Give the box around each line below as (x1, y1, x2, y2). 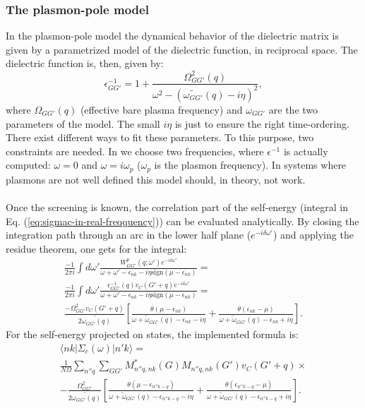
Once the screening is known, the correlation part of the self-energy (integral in (6, 199, 349, 214)
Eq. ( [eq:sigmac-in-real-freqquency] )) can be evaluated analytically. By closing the (6, 213, 359, 228)
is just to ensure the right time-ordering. (174, 116, 349, 131)
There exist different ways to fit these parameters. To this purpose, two (6, 130, 314, 145)
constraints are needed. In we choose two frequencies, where (6, 143, 264, 158)
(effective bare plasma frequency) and (80, 102, 243, 116)
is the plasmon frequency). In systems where (154, 157, 347, 172)
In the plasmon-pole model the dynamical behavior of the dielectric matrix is (6, 28, 339, 43)
